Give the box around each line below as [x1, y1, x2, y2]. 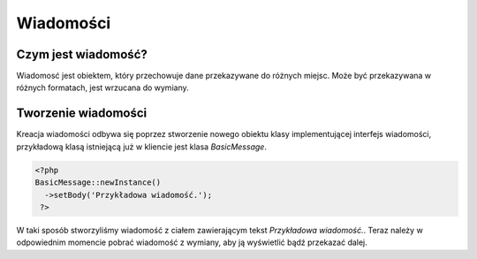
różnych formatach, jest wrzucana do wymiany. [16, 82, 189, 93]
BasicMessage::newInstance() [34, 178, 162, 187]
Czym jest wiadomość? [16, 47, 148, 62]
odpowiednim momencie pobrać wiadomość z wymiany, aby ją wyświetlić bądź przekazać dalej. [16, 237, 368, 248]
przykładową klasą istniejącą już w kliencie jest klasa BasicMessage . [16, 141, 267, 152]
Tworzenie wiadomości [16, 106, 148, 121]
